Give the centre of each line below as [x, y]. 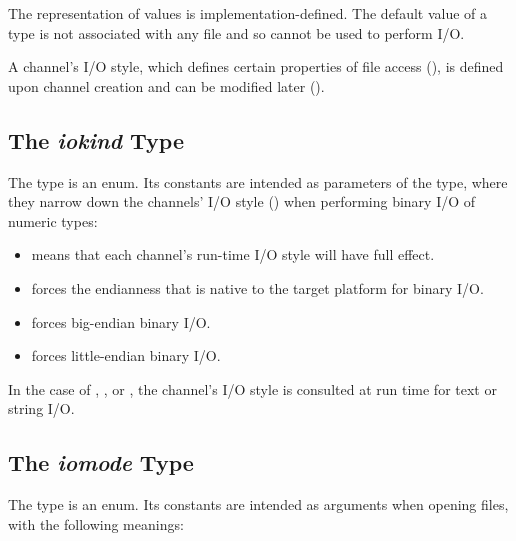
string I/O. [41, 408]
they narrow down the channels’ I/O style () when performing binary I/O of [242, 201]
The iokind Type [96, 139]
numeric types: [53, 220]
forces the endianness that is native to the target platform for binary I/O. [257, 287]
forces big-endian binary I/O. [121, 321]
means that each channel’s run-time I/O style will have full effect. [233, 254]
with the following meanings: [96, 523]
